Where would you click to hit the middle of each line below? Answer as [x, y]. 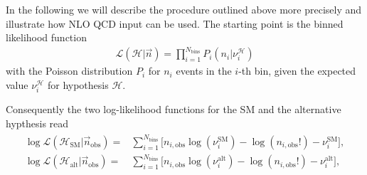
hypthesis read [37, 123]
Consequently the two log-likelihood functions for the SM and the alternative [174, 109]
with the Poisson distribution [69, 71]
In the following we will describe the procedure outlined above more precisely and [184, 9]
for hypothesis [78, 84]
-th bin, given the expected [297, 71]
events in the [204, 71]
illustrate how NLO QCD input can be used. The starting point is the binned [175, 23]
